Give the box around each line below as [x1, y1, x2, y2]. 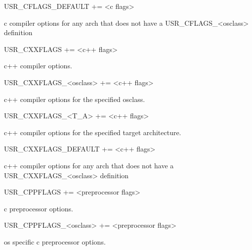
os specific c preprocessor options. [4, 236, 106, 247]
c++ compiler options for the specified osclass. [4, 94, 145, 104]
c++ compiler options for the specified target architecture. [4, 127, 181, 137]
